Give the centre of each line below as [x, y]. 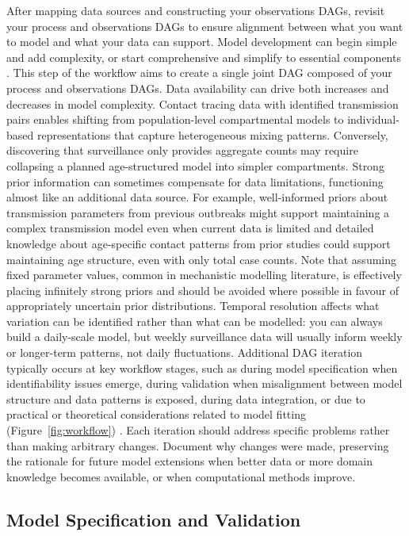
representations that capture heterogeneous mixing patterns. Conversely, [212, 134]
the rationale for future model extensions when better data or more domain [190, 461]
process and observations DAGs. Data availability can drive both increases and [198, 88]
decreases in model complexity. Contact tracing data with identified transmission [203, 103]
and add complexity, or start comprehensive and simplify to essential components [204, 57]
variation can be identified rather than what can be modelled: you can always [195, 321]
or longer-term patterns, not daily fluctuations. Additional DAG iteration [185, 352]
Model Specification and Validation [154, 519]
